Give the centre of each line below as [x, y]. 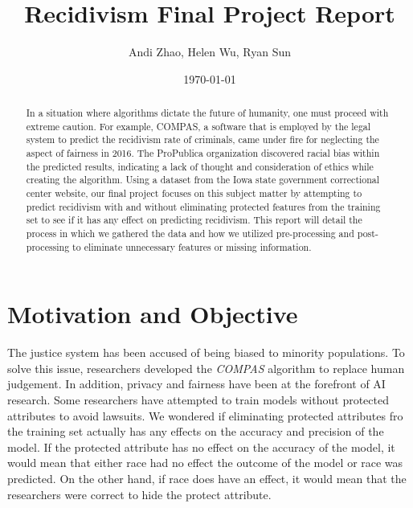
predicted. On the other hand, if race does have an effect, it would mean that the [207, 479]
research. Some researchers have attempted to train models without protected [198, 400]
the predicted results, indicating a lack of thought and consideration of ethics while [200, 166]
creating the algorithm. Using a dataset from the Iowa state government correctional [203, 180]
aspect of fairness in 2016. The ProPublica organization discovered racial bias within [203, 153]
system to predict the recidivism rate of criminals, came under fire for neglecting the [202, 139]
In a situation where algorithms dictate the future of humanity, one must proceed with [207, 113]
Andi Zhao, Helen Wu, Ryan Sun [210, 52]
